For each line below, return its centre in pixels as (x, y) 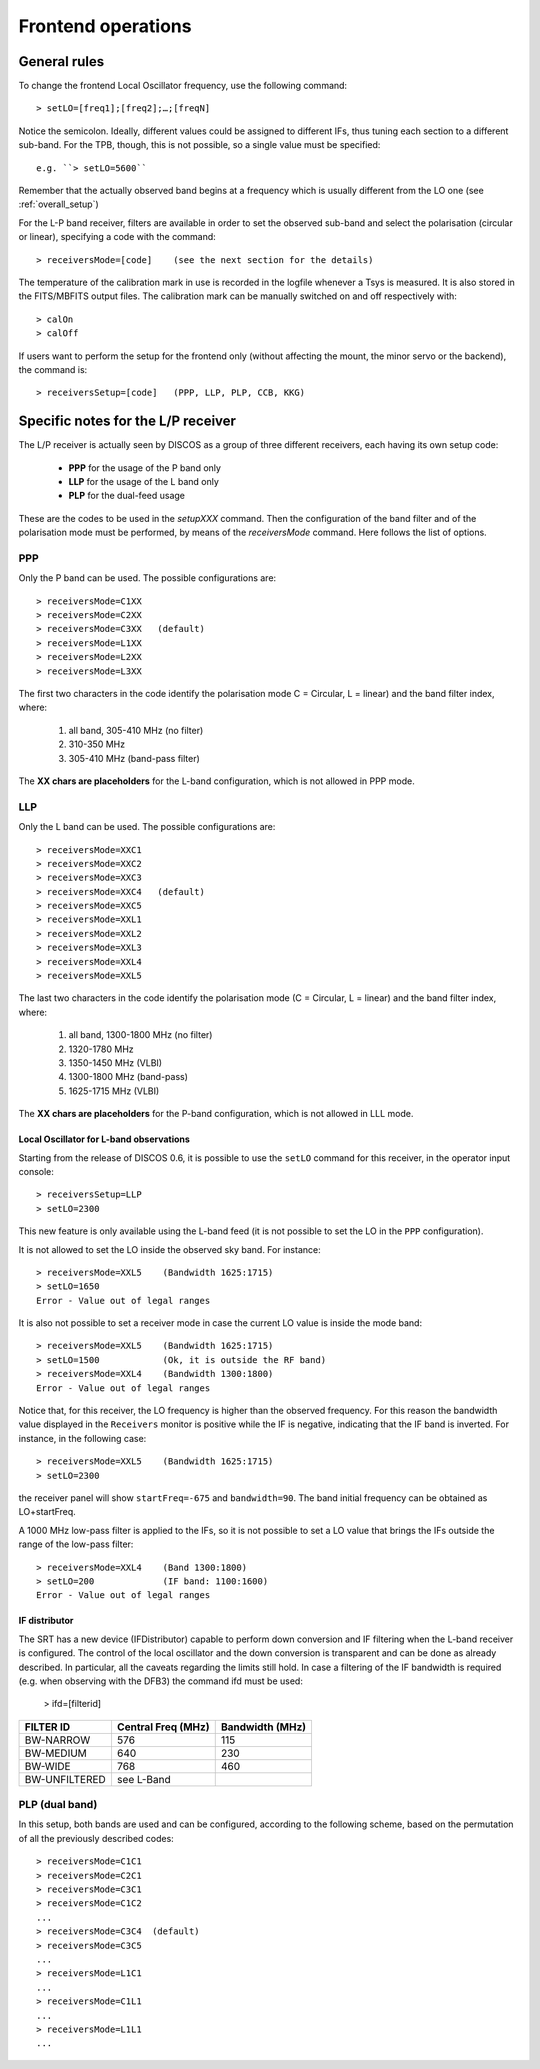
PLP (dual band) (58, 1805)
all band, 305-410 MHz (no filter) (136, 730)
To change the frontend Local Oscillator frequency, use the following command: (183, 86)
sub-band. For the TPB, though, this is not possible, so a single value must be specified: (199, 145)
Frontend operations (105, 26)
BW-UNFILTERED (65, 1779)
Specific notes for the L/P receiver (127, 421)
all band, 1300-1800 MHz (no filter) (140, 1035)
